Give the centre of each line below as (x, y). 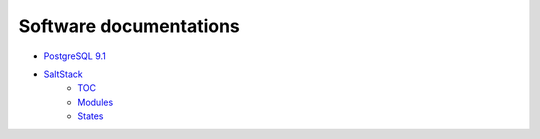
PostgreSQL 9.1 (75, 56)
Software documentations (129, 26)
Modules (95, 102)
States (90, 116)
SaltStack (63, 74)
